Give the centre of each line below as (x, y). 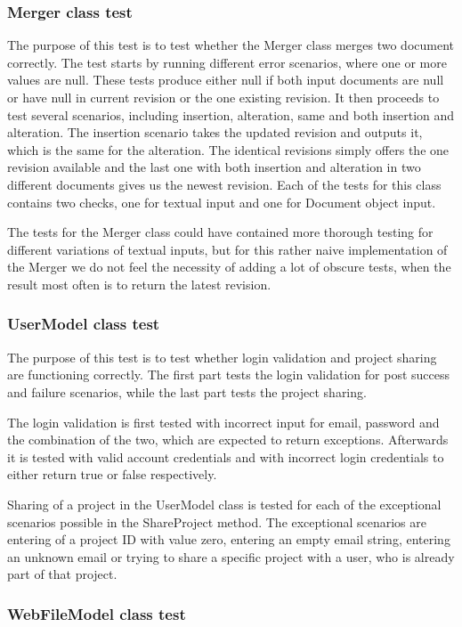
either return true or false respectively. (112, 474)
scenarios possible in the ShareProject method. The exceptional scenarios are (217, 521)
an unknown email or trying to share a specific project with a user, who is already (231, 556)
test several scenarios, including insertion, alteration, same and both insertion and (231, 114)
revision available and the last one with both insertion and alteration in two (214, 167)
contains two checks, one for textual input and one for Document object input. (222, 202)
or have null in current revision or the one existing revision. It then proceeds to (223, 97)
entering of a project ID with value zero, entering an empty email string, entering (229, 539)
